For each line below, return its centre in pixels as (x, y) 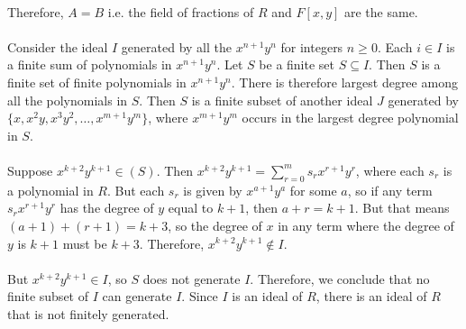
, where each (390, 170)
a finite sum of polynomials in (90, 64)
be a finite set (297, 64)
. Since (200, 296)
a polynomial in (50, 190)
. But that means (402, 208)
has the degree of (107, 208)
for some (313, 190)
